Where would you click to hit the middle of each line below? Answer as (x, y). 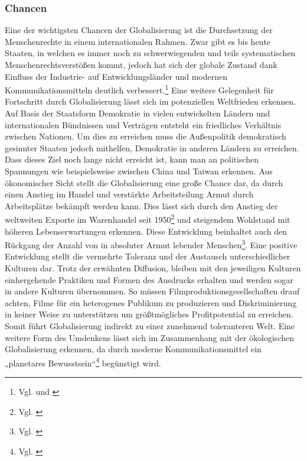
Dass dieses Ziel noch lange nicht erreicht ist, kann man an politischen (132, 159)
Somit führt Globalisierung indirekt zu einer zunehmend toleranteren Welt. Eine (150, 326)
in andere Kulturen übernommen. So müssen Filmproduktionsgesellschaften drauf (152, 291)
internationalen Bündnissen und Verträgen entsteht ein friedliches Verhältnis (143, 124)
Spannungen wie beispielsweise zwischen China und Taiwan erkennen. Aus (139, 171)
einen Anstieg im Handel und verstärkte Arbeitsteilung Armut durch (129, 194)
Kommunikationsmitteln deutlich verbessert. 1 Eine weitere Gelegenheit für (139, 89)
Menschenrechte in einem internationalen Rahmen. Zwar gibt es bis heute (138, 41)
